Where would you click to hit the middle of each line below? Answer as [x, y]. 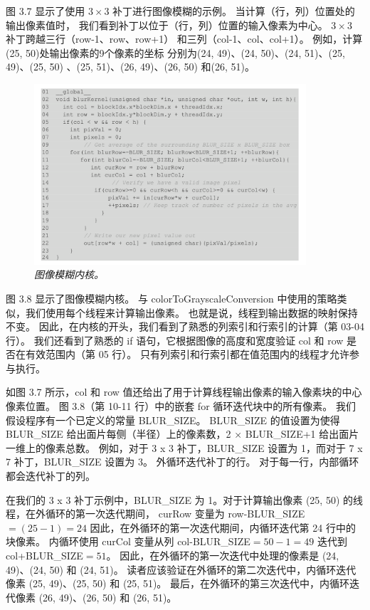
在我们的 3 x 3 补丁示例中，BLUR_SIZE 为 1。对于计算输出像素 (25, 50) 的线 [185, 499]
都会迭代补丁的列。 [51, 476]
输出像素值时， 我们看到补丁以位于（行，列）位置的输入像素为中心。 [167, 25]
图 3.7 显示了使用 [46, 11]
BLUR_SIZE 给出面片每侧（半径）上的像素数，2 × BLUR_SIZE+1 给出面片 [183, 434]
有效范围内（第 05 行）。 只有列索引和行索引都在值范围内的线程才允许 [187, 354]
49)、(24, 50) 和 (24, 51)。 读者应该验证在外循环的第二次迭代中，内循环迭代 [181, 569]
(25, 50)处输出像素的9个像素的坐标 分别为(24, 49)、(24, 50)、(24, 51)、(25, [175, 52]
